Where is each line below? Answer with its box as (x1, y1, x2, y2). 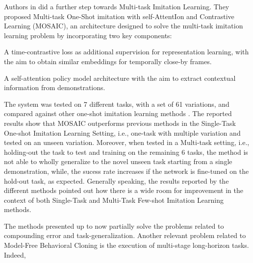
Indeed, (4, 249, 26, 260)
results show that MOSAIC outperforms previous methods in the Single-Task (4, 118, 236, 128)
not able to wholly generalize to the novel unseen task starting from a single (4, 156, 232, 167)
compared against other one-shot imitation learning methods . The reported (4, 108, 232, 119)
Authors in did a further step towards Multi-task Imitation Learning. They (4, 1, 229, 11)
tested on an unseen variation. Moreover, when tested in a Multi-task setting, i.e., (4, 137, 250, 147)
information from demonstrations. (4, 82, 105, 93)
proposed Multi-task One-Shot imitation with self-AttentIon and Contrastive (4, 11, 234, 21)
